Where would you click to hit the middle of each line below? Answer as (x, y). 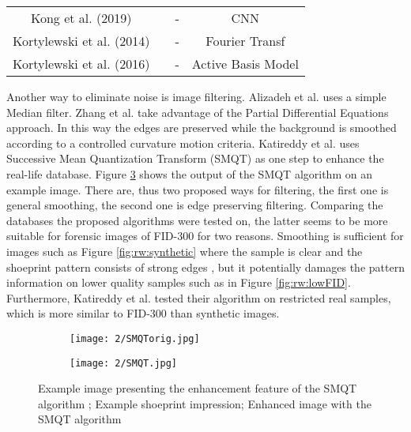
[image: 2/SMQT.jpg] (124, 363)
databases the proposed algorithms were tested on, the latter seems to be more (197, 220)
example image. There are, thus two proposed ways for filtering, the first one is (198, 189)
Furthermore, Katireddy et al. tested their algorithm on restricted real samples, (199, 297)
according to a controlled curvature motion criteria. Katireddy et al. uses (183, 143)
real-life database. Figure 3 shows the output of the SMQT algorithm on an (189, 173)
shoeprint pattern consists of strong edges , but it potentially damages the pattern (205, 267)
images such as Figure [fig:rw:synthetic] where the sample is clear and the (185, 251)
